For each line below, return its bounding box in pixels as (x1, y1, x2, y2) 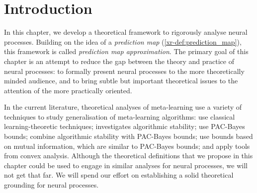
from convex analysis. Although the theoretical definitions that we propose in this (4, 150, 253, 161)
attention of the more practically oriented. (4, 85, 132, 95)
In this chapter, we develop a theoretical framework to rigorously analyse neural (4, 27, 248, 37)
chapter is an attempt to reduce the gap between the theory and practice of (4, 56, 234, 66)
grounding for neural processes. (4, 180, 99, 190)
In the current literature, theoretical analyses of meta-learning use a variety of (4, 102, 242, 112)
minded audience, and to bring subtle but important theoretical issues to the (4, 75, 238, 86)
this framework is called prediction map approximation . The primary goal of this (4, 46, 249, 57)
